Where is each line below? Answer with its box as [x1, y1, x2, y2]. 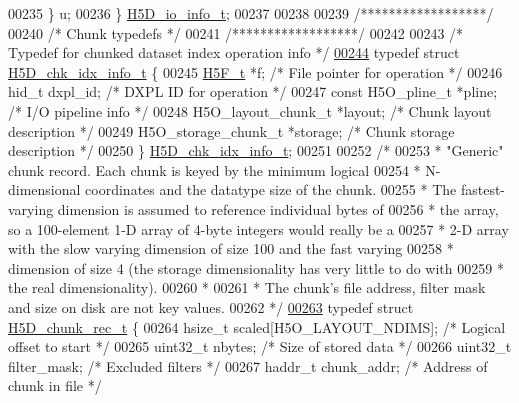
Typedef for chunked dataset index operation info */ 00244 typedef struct [8, 42, 460, 63]
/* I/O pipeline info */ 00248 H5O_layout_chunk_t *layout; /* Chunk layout [8, 100, 492, 121]
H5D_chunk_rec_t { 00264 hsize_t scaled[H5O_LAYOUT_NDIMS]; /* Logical [8, 316, 506, 337]
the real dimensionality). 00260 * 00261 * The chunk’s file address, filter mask [8, 277, 486, 298]
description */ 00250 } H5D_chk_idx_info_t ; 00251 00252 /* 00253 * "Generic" [8, 140, 504, 161]
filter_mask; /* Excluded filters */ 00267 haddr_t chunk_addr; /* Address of [8, 355, 488, 376]
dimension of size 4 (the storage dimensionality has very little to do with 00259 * [8, 257, 504, 278]
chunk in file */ [8, 375, 102, 396]
